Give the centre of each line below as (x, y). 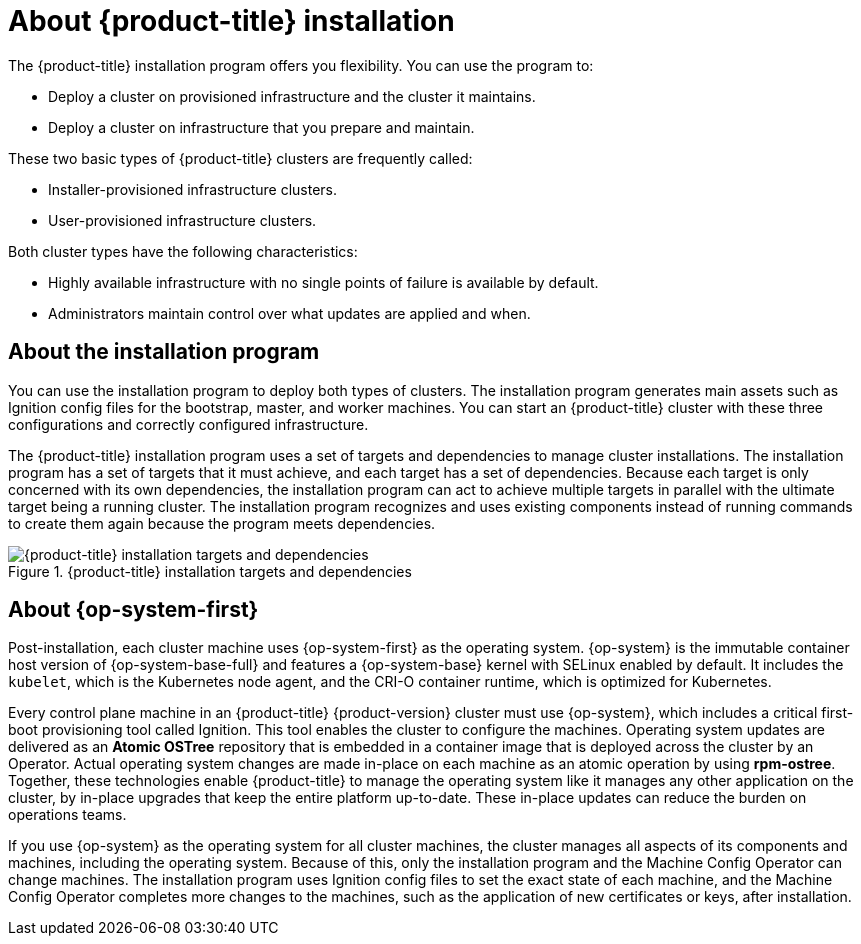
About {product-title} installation (231, 21)
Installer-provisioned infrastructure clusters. (192, 189)
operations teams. (67, 815)
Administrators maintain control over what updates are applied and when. (289, 313)
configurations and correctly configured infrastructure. (188, 424)
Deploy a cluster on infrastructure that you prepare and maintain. (261, 127)
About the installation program (164, 352)
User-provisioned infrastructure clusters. (182, 220)
